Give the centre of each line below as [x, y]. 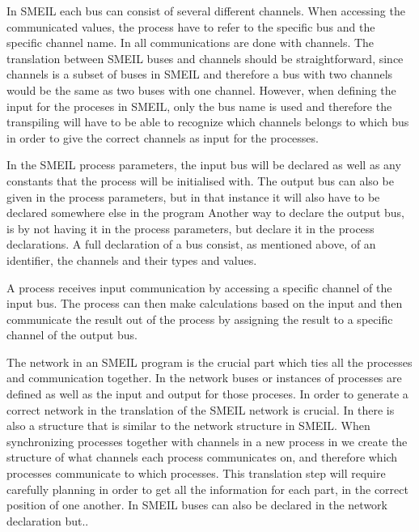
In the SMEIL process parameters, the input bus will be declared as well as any [204, 165]
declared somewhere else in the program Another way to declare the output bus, [205, 213]
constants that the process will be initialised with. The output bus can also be [200, 180]
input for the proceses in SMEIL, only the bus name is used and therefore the [199, 106]
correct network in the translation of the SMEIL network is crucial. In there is [201, 409]
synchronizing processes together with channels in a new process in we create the [207, 441]
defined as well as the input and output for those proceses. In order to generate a [207, 394]
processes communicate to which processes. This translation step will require [196, 473]
